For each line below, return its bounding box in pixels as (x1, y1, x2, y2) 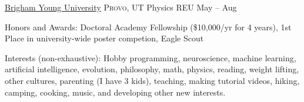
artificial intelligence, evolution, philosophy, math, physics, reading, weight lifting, (5, 63, 299, 75)
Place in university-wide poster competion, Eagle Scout (5, 32, 204, 44)
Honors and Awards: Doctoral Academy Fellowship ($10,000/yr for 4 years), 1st (5, 20, 292, 33)
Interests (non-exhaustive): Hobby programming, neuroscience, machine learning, (5, 51, 296, 64)
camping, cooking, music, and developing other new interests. (5, 86, 226, 98)
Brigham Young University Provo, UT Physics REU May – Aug (5, 1, 237, 13)
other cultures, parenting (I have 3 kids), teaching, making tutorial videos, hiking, (5, 74, 300, 86)
